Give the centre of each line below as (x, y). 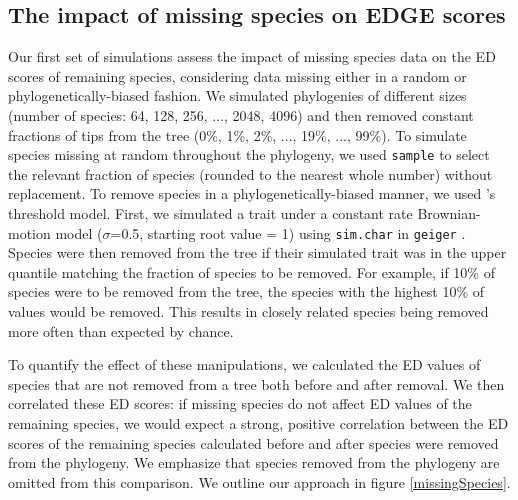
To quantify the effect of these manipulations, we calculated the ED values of (244, 364)
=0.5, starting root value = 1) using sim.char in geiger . (288, 232)
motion (29, 232)
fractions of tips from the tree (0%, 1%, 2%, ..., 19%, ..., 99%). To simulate (237, 134)
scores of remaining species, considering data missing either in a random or (237, 75)
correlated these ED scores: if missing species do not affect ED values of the (240, 403)
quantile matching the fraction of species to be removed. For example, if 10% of (251, 271)
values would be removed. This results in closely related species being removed (248, 311)
